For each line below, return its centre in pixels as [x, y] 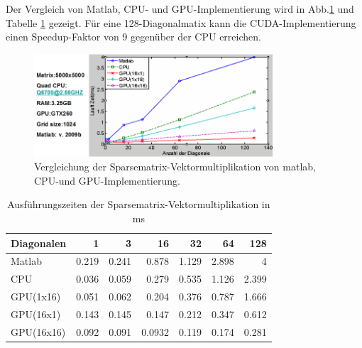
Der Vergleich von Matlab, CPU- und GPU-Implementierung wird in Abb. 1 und [180, 9]
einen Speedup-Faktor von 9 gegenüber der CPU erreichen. [133, 37]
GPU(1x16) [36, 297]
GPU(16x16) [38, 331]
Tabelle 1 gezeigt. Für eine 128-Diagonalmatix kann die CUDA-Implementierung [181, 22]
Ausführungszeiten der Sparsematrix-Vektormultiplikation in [139, 204]
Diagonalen [39, 243]
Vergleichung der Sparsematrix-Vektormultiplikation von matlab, [175, 167]
